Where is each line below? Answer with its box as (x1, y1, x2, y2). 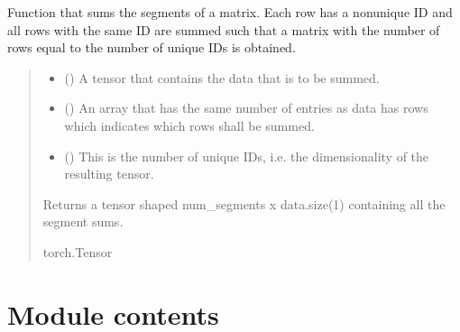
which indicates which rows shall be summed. (64, 115, 315, 134)
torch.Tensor (42, 242, 113, 261)
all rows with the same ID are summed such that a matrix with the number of (7, 20, 440, 39)
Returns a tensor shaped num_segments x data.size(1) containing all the (42, 194, 446, 213)
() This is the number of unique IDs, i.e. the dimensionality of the (64, 146, 429, 165)
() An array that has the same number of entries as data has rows (64, 98, 428, 117)
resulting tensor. (64, 164, 154, 183)
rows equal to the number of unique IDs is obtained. (7, 38, 296, 57)
